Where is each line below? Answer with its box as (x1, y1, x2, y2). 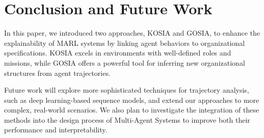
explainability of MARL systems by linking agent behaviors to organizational (4, 37, 245, 48)
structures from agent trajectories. (4, 67, 111, 78)
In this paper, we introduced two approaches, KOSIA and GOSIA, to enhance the (4, 27, 260, 38)
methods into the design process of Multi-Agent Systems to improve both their (4, 114, 250, 125)
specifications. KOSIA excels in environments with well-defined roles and (4, 47, 231, 58)
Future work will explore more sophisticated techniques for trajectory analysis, (4, 85, 249, 95)
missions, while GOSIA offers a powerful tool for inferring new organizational (4, 57, 245, 68)
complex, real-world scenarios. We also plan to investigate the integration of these (4, 104, 259, 115)
